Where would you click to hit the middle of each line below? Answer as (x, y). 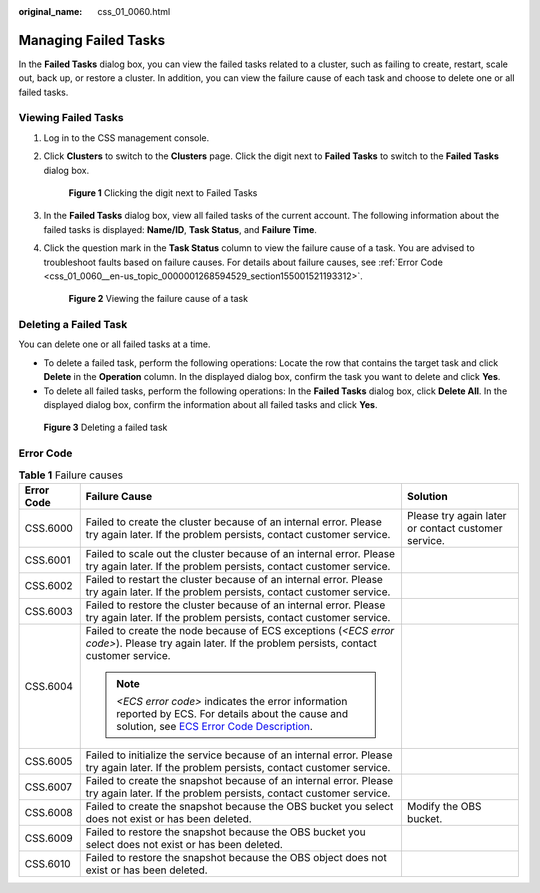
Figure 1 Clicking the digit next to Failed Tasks (163, 193)
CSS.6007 (48, 787)
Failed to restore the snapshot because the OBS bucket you (225, 832)
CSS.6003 (49, 611)
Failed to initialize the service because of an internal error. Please (239, 755)
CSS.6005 (48, 761)
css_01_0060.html (134, 11)
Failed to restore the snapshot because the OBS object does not (236, 857)
